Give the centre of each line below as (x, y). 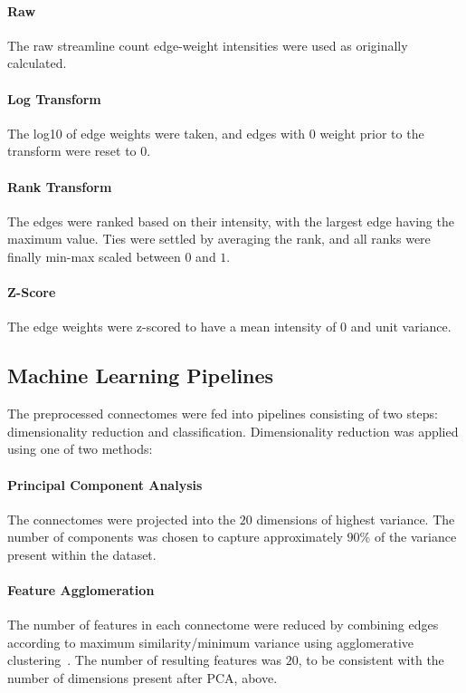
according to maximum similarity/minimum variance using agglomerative (211, 642)
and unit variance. (401, 327)
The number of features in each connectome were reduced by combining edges (223, 625)
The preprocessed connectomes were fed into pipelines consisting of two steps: (223, 414)
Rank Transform (60, 186)
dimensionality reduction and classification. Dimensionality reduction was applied (233, 431)
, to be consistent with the (371, 660)
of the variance (415, 537)
